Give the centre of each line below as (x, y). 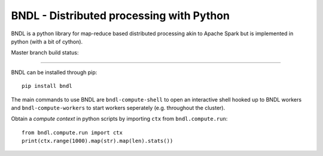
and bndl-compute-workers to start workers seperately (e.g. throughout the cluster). (118, 108)
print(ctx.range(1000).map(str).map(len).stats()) (97, 141)
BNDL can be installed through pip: (54, 72)
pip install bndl (47, 86)
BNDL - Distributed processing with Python (121, 16)
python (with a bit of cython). (47, 41)
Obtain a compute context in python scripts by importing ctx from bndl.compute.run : (119, 119)
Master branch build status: (45, 53)
